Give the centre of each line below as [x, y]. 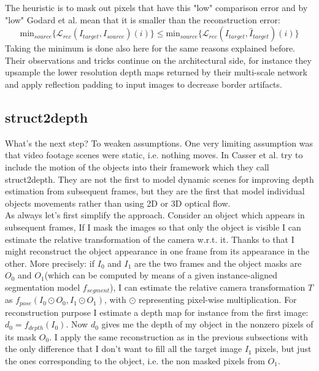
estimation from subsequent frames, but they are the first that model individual [155, 191]
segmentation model [43, 287]
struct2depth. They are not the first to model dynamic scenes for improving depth [159, 179]
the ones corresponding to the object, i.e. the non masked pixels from [135, 361]
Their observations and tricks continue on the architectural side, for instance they [158, 60]
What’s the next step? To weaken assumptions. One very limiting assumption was [159, 143]
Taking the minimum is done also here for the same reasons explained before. [150, 48]
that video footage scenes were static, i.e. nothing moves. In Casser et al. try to [154, 155]
